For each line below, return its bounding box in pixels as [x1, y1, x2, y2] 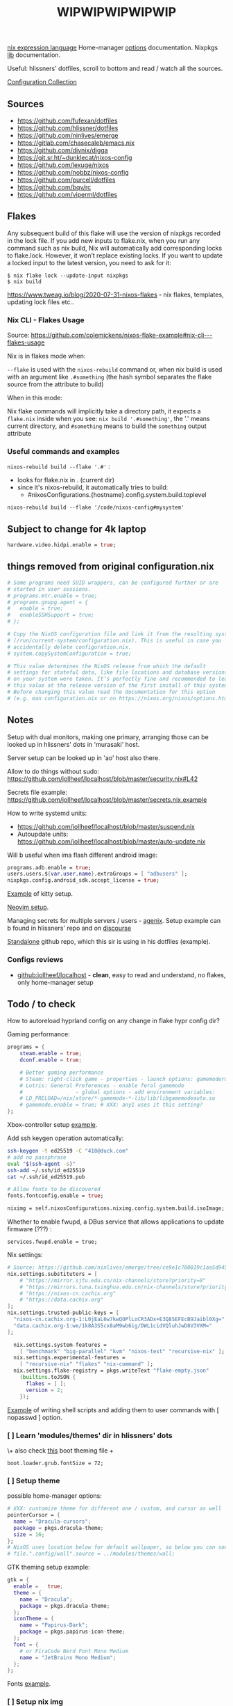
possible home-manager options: [7, 1492, 102, 1500]
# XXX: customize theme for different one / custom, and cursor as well [7, 1505, 222, 1513]
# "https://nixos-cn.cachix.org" [19, 1290, 116, 1297]
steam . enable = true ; [19, 1050, 82, 1057]
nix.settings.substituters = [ [7, 1270, 98, 1277]
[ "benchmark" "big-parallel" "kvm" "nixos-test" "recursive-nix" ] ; [19, 1348, 225, 1354]
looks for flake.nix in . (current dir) [17, 476, 115, 484]
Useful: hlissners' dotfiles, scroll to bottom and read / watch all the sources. [7, 64, 223, 73]
